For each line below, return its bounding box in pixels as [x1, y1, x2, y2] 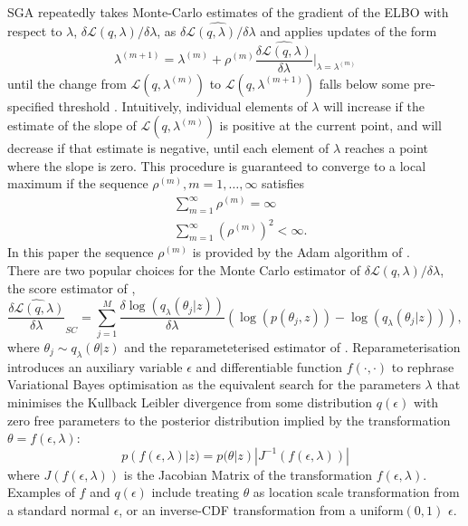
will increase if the [323, 96, 425, 115]
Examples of [7, 483, 75, 502]
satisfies [262, 174, 304, 193]
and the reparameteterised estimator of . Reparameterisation [124, 337, 461, 356]
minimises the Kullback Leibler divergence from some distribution [7, 392, 373, 411]
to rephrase [391, 357, 454, 376]
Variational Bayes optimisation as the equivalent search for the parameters [7, 375, 421, 394]
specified [7, 96, 54, 115]
